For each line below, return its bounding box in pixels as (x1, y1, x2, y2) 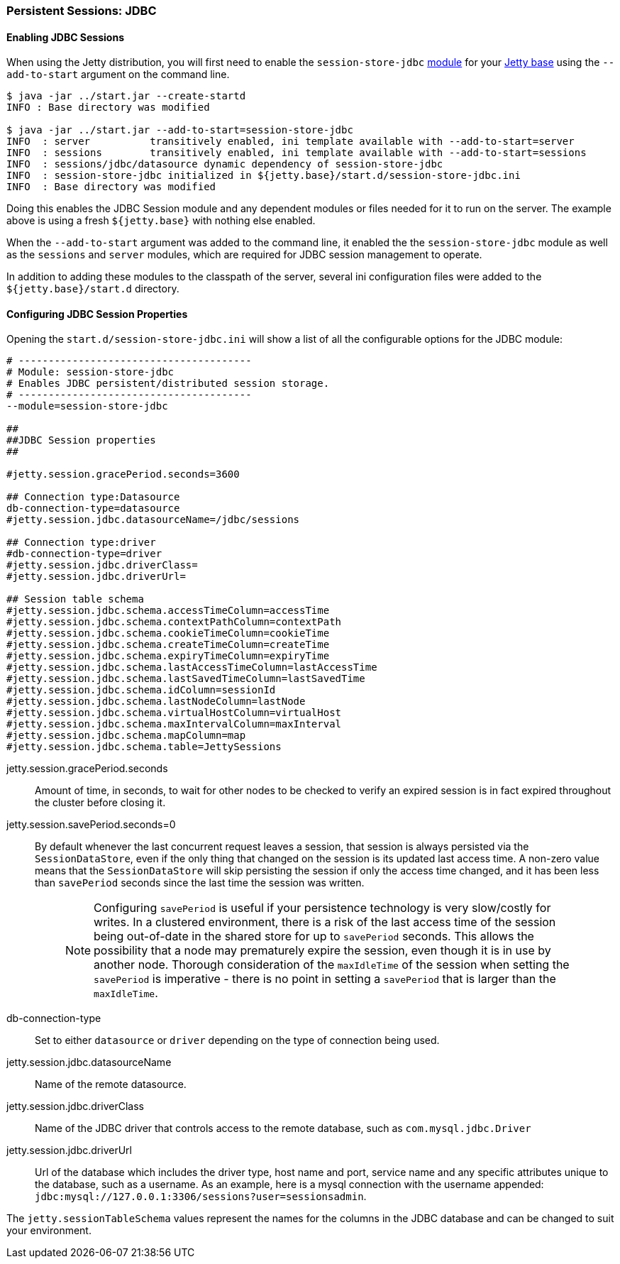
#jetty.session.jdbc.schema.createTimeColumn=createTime (6, 639, 330, 651)
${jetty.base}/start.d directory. (6, 282, 179, 295)
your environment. (6, 1224, 92, 1237)
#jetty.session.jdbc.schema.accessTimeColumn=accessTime (6, 605, 330, 617)
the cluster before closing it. (35, 796, 166, 809)
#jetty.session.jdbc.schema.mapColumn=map (6, 730, 246, 742)
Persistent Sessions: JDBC (6, 4, 157, 18)
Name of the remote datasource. (35, 1078, 187, 1091)
